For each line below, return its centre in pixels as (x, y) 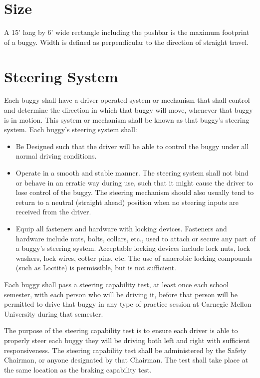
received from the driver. (53, 212)
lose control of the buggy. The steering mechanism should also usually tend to (135, 192)
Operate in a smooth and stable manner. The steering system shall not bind (132, 173)
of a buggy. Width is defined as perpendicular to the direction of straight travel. (127, 42)
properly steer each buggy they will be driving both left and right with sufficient (127, 340)
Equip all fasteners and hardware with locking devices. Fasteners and (121, 228)
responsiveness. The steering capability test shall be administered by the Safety (125, 350)
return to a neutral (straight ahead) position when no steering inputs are (127, 202)
